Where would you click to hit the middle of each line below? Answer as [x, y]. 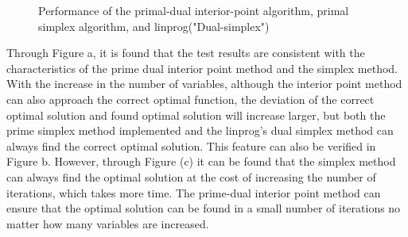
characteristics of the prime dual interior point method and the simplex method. [202, 68]
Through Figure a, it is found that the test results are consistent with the [186, 53]
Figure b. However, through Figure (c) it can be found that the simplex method [201, 161]
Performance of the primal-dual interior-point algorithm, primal [194, 10]
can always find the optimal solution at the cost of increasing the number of [191, 176]
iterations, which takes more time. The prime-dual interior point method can [194, 192]
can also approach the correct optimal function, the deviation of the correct [190, 99]
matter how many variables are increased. [108, 223]
